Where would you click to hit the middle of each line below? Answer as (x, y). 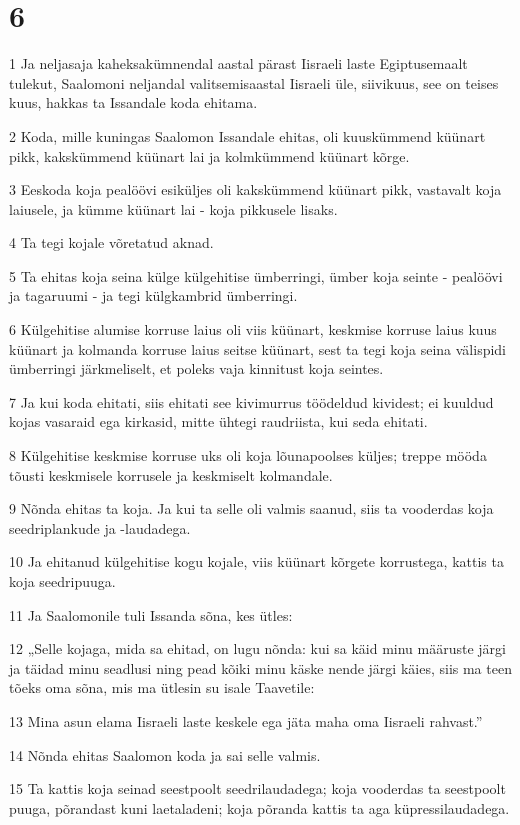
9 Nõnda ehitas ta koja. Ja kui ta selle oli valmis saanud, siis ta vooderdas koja (251, 508)
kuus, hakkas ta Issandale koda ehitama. (133, 102)
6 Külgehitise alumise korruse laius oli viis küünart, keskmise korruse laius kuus (253, 329)
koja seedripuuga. (62, 581)
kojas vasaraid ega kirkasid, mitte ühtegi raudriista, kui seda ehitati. (218, 421)
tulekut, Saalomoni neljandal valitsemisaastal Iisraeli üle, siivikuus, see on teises (254, 82)
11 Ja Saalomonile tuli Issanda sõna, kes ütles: (151, 614)
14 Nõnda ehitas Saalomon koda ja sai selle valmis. (165, 754)
